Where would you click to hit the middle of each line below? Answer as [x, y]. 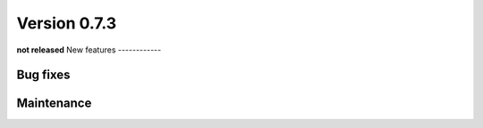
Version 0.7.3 [67, 23]
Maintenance [54, 104]
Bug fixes [43, 75]
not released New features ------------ [89, 50]
